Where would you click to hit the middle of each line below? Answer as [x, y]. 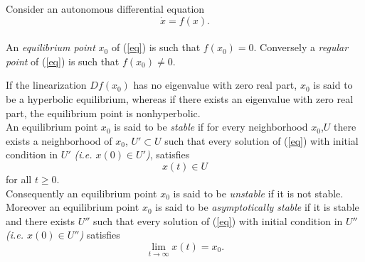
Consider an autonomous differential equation [105, 9]
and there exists [41, 220]
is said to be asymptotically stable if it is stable [257, 207]
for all [19, 179]
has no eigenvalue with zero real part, [215, 85]
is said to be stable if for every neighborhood [211, 127]
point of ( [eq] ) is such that [63, 61]
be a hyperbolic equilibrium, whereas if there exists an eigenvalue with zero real [180, 98]
